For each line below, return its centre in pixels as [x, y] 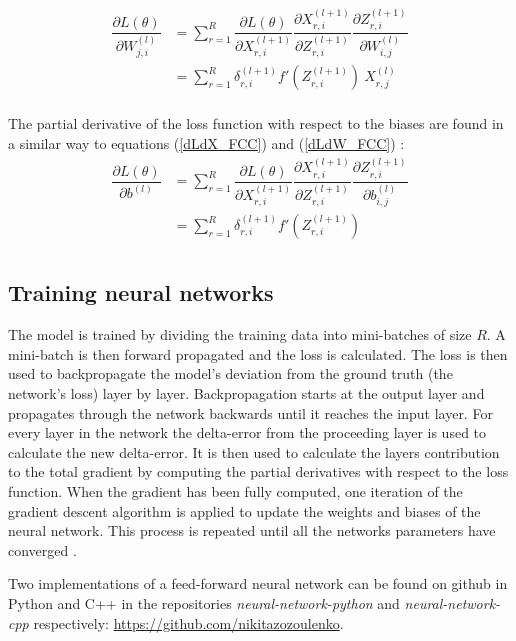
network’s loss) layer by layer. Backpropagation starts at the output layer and [246, 393]
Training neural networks [141, 292]
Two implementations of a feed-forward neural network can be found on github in [258, 583]
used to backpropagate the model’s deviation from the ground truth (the [230, 373]
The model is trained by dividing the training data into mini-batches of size [240, 334]
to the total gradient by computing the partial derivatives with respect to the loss [258, 471]
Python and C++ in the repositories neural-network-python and [204, 602]
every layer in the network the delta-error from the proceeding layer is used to [247, 432]
